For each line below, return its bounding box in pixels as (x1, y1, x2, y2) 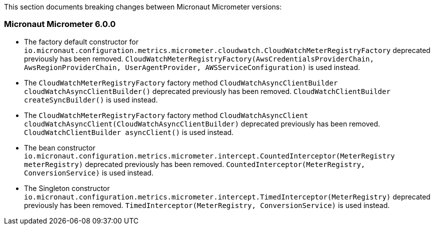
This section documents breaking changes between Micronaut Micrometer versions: (4, 2, 282, 11)
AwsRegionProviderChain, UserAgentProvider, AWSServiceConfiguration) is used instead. (24, 62, 360, 71)
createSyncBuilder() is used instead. (24, 95, 158, 104)
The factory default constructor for (24, 37, 138, 46)
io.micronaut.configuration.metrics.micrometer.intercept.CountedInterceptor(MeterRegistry (24, 151, 395, 160)
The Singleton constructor (24, 183, 110, 192)
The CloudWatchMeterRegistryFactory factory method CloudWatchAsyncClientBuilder (24, 78, 338, 87)
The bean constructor (24, 143, 95, 152)
